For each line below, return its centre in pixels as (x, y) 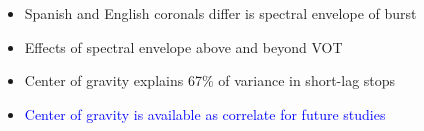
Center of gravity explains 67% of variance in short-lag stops (210, 80)
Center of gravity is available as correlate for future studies (205, 113)
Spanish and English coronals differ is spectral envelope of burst (220, 13)
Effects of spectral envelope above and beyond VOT (183, 46)
